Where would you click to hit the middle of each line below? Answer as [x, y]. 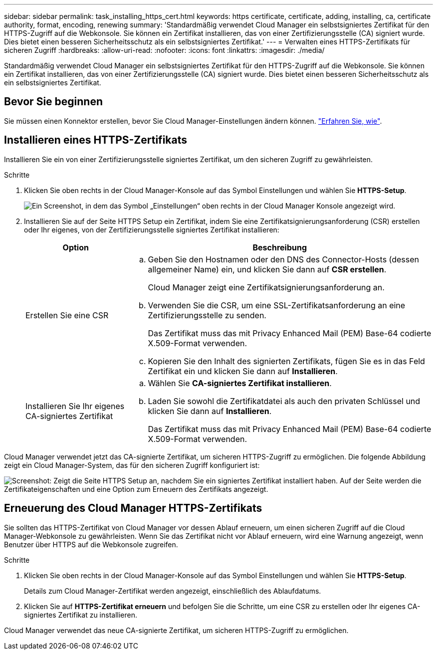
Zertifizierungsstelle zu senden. [207, 315]
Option [76, 247]
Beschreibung [280, 247]
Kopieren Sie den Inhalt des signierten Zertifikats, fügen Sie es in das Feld [286, 361]
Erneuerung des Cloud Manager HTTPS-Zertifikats [133, 508]
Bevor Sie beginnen [54, 102]
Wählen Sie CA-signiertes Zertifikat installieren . [240, 383]
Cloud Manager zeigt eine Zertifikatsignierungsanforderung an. [266, 287]
